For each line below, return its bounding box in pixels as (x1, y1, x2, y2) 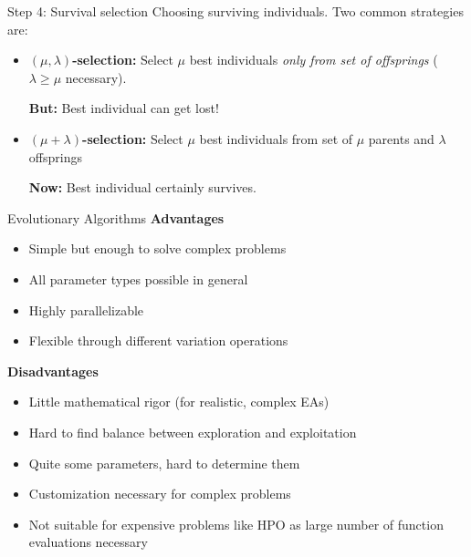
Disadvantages (7, 361, 99, 380)
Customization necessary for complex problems (28, 484, 291, 503)
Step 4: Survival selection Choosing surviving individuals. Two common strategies (7, 2, 464, 20)
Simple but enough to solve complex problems (28, 239, 287, 258)
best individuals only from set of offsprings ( (189, 50, 438, 69)
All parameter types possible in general (28, 269, 248, 288)
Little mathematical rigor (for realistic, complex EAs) (28, 392, 330, 411)
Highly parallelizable (28, 300, 144, 319)
